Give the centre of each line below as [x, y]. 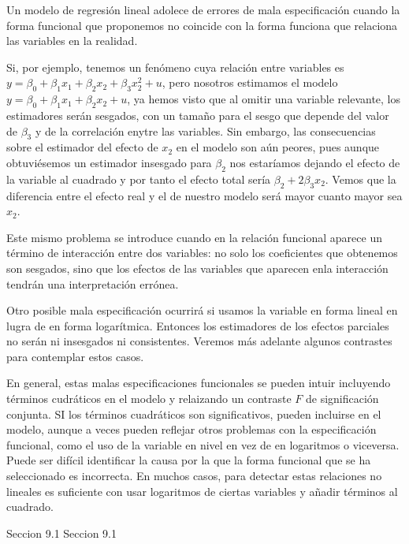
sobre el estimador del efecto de [82, 147]
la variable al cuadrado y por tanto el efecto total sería [139, 179]
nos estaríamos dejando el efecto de [315, 162]
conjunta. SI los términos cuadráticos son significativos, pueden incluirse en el [194, 414]
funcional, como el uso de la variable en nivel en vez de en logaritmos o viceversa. [203, 444]
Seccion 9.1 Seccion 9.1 [61, 533]
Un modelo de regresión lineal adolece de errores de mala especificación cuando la [203, 9]
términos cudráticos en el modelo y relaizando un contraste [149, 399]
